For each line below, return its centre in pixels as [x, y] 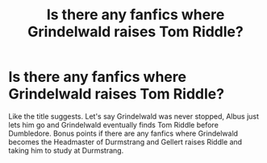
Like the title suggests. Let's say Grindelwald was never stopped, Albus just [134, 116]
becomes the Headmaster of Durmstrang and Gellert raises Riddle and [125, 141]
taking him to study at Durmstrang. [66, 150]
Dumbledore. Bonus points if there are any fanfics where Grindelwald [123, 133]
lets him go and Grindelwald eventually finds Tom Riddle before [114, 124]
